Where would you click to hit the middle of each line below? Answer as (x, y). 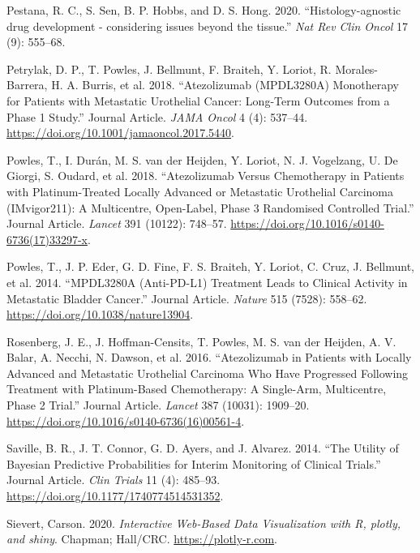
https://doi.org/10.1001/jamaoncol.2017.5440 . (120, 133)
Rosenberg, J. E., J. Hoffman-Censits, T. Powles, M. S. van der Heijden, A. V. (201, 341)
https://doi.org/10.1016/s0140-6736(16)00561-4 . (126, 420)
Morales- (357, 69)
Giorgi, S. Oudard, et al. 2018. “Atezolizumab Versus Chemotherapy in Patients (206, 176)
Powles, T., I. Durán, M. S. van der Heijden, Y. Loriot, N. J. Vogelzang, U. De (202, 159)
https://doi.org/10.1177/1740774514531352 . (115, 496)
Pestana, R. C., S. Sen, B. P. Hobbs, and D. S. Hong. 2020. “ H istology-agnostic (204, 10)
